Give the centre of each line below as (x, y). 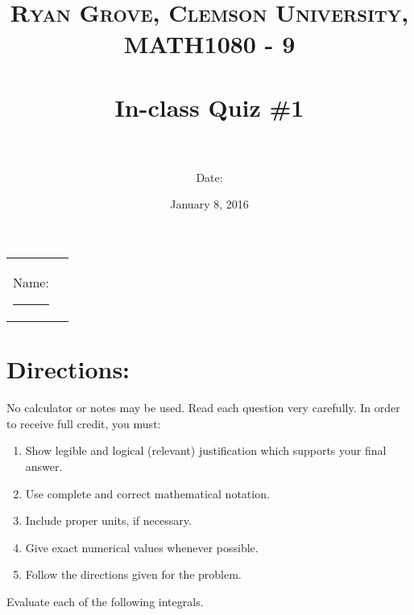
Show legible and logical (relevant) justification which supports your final (206, 450)
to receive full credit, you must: (84, 423)
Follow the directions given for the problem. (133, 574)
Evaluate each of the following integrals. (105, 601)
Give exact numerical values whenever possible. (142, 547)
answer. (44, 466)
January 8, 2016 (209, 204)
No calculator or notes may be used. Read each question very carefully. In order (203, 408)
